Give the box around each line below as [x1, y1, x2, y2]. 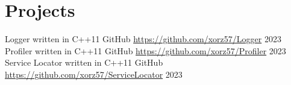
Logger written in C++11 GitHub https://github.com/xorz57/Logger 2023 [5, 33, 281, 45]
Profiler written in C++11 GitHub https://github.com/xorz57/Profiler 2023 [5, 44, 286, 57]
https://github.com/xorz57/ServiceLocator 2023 [5, 68, 183, 80]
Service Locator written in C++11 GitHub [5, 56, 163, 69]
